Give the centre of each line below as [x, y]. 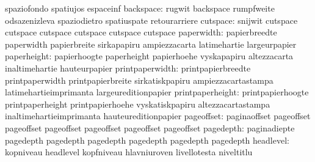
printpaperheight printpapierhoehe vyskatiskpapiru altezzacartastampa [138, 104]
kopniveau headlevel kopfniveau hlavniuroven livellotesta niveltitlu [129, 152]
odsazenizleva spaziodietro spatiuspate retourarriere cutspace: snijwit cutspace [151, 20]
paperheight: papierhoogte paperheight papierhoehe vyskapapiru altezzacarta [149, 56]
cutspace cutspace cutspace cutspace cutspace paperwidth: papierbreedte [141, 32]
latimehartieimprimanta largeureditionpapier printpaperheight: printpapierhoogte [157, 92]
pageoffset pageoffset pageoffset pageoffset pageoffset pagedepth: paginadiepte [150, 127]
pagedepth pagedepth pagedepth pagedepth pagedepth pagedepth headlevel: [147, 140]
